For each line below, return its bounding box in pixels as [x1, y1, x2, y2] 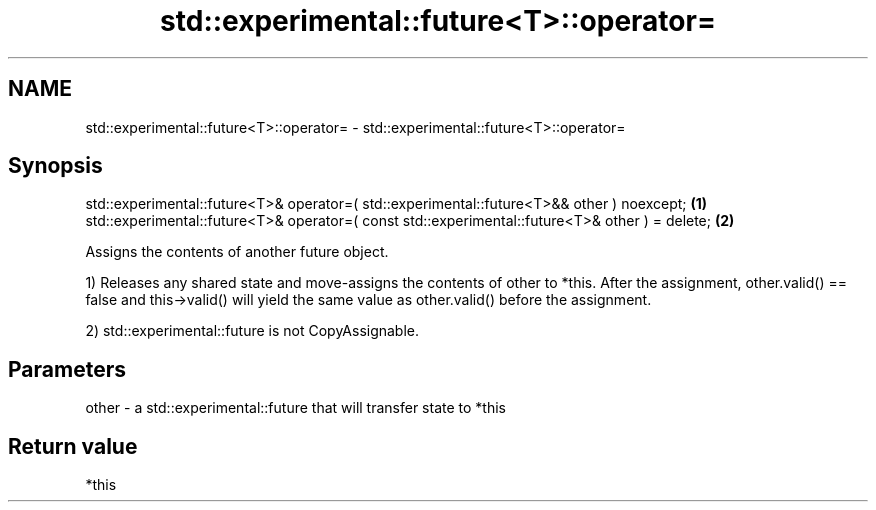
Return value [8, 433, 138, 459]
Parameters [8, 356, 126, 382]
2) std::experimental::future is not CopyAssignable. [85, 322, 420, 340]
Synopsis [8, 153, 103, 179]
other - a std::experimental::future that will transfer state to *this [85, 399, 506, 417]
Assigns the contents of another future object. [85, 243, 389, 261]
